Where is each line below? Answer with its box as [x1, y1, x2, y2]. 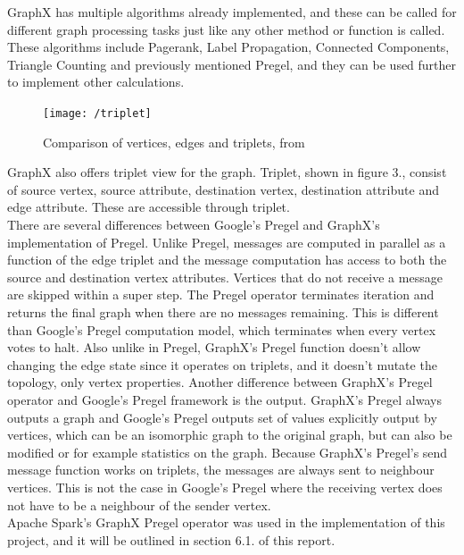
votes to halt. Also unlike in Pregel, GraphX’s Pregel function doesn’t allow [7, 338, 421, 357]
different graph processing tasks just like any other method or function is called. [7, 20, 445, 38]
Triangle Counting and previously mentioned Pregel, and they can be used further [7, 55, 457, 73]
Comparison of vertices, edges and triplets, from [43, 132, 305, 151]
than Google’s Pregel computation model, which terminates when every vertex [7, 320, 436, 339]
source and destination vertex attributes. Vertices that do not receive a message [7, 267, 443, 286]
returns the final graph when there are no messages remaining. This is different [7, 302, 439, 321]
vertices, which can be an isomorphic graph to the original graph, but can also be [7, 425, 452, 444]
